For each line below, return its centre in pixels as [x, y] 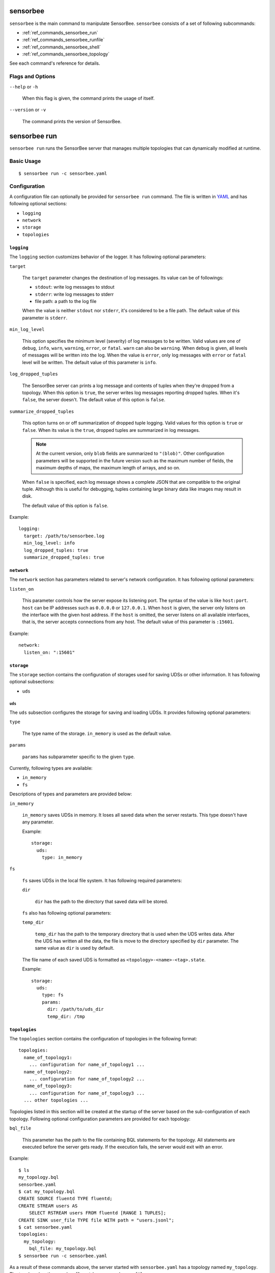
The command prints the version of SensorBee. [72, 121]
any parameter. [38, 822]
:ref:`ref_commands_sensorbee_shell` [62, 47]
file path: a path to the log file [66, 301]
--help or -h [24, 87]
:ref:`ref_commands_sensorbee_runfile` [63, 40]
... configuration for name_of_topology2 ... [87, 1079]
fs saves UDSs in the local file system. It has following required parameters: [102, 880]
